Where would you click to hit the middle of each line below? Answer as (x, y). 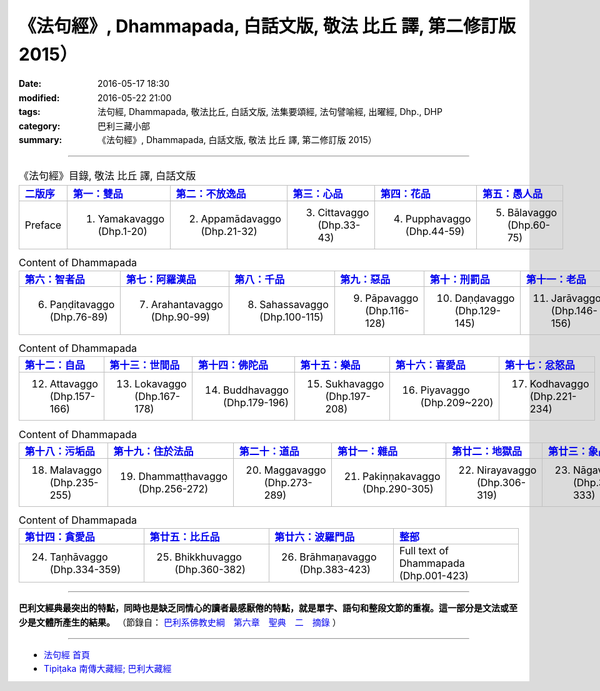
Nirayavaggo (506, 470)
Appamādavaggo (241, 218)
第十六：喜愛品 (430, 365)
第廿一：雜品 (368, 451)
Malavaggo (75, 470)
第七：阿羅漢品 (161, 280)
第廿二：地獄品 (486, 451)
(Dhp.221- (553, 397)
